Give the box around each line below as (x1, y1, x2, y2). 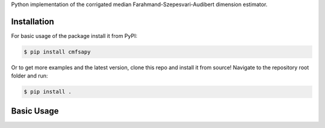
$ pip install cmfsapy (23, 48, 91, 55)
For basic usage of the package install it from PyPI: (11, 32, 138, 39)
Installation (11, 16, 54, 26)
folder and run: (11, 72, 48, 79)
